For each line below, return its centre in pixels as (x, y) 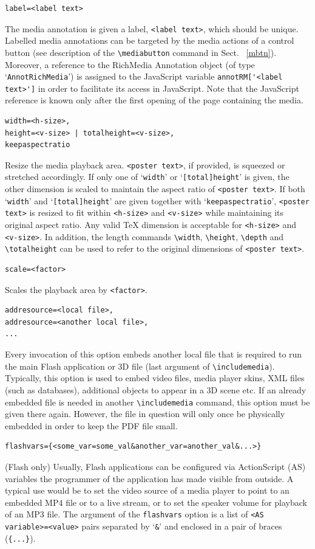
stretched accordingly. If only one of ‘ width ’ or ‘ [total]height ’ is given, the (147, 177)
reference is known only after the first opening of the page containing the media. (154, 100)
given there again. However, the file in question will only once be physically (145, 414)
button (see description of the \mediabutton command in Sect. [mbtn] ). (141, 52)
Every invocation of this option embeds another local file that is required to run (154, 354)
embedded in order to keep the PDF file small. (91, 425)
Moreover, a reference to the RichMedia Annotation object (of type (130, 64)
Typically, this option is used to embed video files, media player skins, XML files (155, 378)
